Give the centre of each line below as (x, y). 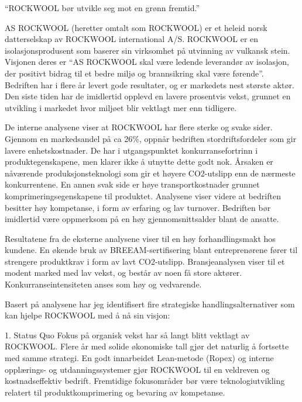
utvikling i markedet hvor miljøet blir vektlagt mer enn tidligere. (121, 107)
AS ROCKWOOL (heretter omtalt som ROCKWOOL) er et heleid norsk (136, 27)
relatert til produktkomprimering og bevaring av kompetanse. (115, 392)
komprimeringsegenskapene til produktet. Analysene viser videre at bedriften (143, 195)
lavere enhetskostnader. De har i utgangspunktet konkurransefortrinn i (131, 150)
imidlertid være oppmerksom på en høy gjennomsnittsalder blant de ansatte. (142, 219)
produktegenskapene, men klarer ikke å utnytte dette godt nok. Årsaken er (139, 162)
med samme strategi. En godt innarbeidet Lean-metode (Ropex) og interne (139, 358)
